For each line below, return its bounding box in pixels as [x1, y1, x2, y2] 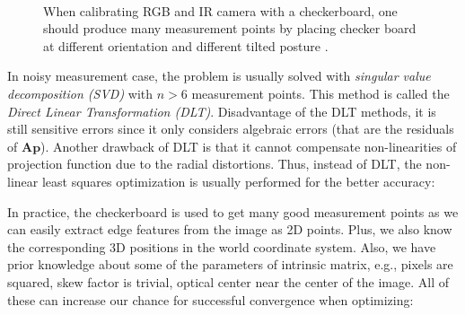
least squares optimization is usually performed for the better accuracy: [41, 171, 435, 190]
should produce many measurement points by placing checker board [43, 19, 417, 38]
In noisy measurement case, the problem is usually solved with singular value [7, 66, 431, 85]
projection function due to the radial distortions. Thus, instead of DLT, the [7, 154, 422, 173]
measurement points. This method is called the [191, 83, 450, 102]
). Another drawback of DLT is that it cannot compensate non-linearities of [40, 136, 457, 155]
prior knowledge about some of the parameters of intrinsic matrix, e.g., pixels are [7, 255, 453, 274]
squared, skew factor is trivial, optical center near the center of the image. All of [7, 272, 449, 291]
